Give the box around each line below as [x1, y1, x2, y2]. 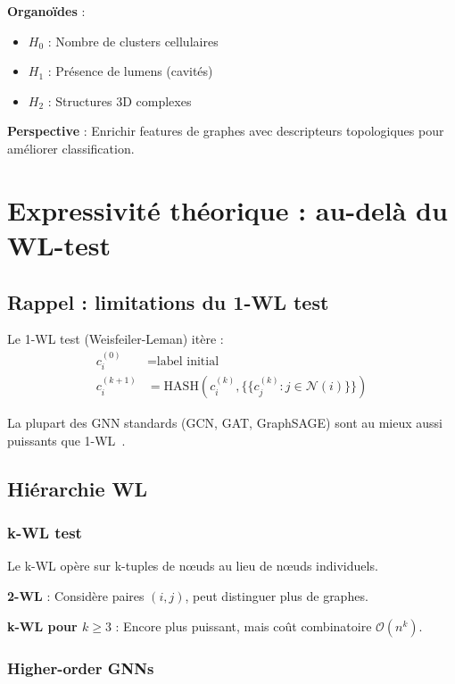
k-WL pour [7, 616, 78, 635]
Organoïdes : [7, 2, 86, 20]
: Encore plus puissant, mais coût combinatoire [115, 616, 372, 635]
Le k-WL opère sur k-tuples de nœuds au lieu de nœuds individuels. [7, 556, 378, 575]
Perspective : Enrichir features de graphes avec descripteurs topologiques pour [7, 121, 444, 140]
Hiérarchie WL [7, 474, 148, 502]
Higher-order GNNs [7, 656, 154, 679]
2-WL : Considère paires [7, 587, 145, 605]
